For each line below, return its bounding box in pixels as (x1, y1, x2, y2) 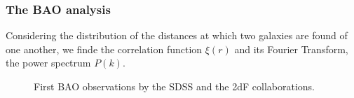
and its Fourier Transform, (234, 41, 348, 56)
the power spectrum (6, 55, 91, 70)
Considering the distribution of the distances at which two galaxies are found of (6, 28, 348, 43)
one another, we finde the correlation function (6, 41, 203, 56)
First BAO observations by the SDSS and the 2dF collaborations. (34, 79, 315, 93)
